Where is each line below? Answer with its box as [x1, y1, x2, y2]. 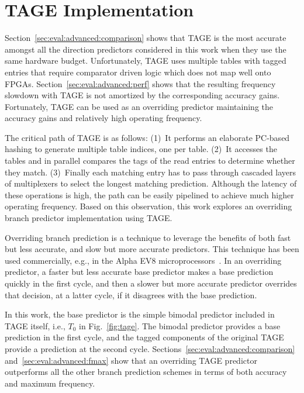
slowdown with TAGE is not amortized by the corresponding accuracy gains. [5, 89, 280, 101]
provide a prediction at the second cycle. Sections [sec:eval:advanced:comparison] [5, 342, 295, 354]
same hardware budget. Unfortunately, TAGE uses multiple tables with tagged [5, 54, 286, 67]
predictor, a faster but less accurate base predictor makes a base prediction [5, 266, 274, 278]
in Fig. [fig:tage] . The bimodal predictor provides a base [79, 319, 281, 332]
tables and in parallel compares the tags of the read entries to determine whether [5, 154, 295, 167]
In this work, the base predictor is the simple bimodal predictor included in [5, 308, 275, 320]
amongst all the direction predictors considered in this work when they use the [5, 43, 286, 55]
